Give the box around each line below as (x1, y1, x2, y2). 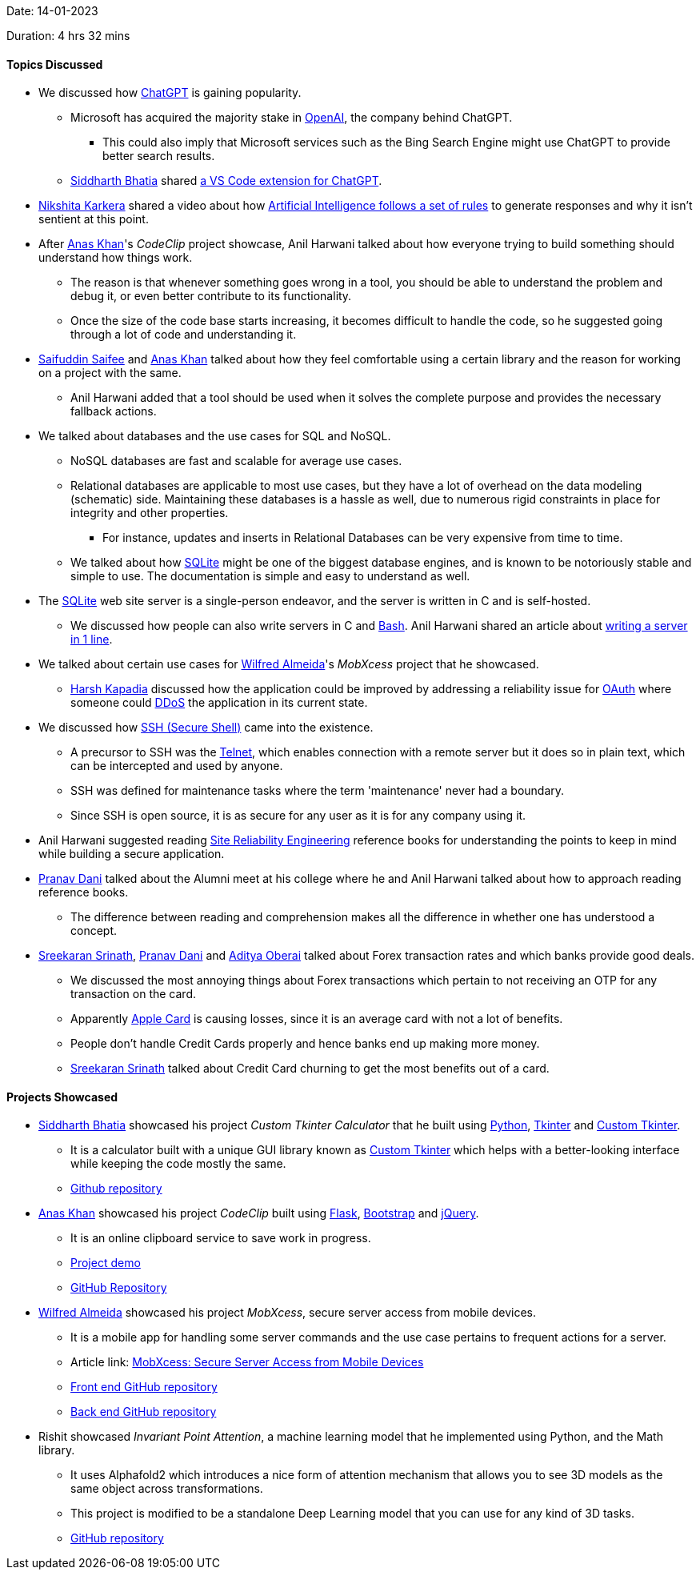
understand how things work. (38, 251, 193, 265)
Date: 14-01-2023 (6, 4, 98, 18)
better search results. (102, 149, 215, 163)
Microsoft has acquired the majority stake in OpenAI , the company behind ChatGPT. (70, 110, 513, 125)
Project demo (70, 1256, 141, 1270)
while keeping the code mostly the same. (70, 1157, 286, 1171)
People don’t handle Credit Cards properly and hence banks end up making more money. (70, 1037, 540, 1051)
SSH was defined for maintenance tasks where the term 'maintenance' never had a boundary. (70, 784, 565, 798)
